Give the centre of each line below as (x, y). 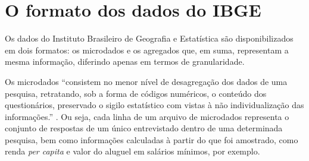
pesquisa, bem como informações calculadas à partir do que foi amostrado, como (152, 139)
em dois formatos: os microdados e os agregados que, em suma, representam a (147, 50)
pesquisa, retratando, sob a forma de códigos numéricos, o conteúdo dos (136, 93)
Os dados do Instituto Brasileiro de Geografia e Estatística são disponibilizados (149, 38)
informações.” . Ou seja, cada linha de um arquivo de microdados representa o (147, 116)
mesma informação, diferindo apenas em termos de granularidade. (125, 61)
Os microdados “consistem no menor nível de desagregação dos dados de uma (146, 81)
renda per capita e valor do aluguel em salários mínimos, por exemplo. (132, 151)
